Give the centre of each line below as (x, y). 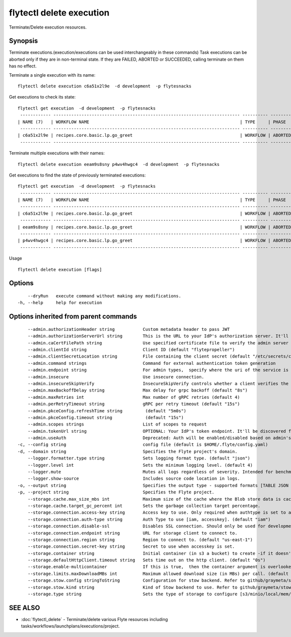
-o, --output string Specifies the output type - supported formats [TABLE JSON (153, 485)
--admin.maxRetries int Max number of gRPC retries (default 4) (134, 397)
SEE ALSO (24, 608)
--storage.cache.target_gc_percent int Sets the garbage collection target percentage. (144, 506)
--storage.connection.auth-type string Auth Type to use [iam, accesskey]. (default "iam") (149, 519)
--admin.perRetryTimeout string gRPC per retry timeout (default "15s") (134, 404)
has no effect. (23, 66)
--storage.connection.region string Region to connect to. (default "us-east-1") (140, 539)
